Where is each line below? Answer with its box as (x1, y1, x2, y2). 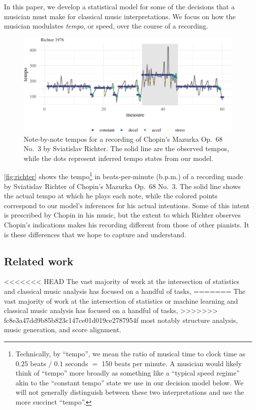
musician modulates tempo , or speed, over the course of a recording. (4, 21, 209, 31)
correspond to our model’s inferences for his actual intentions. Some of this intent (4, 200, 250, 210)
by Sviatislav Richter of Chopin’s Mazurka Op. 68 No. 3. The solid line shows (4, 181, 241, 191)
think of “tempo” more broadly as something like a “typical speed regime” (15, 368, 240, 378)
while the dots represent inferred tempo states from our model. (24, 153, 214, 163)
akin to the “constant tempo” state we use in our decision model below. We (15, 377, 244, 387)
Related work (4, 253, 74, 268)
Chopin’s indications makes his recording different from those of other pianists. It (4, 220, 250, 230)
